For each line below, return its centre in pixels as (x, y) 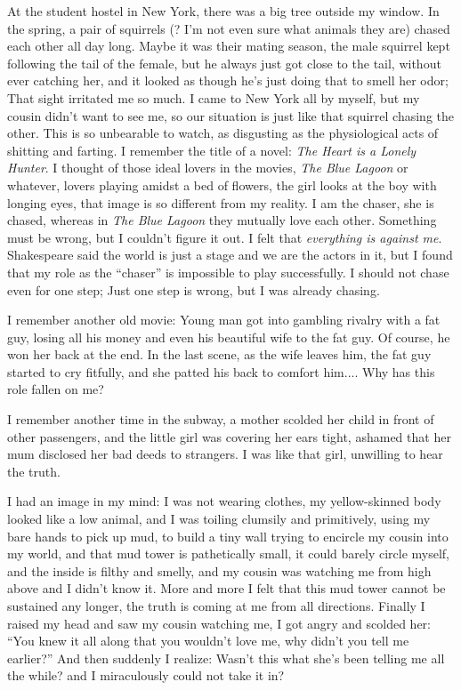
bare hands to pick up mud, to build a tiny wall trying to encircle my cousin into (228, 536)
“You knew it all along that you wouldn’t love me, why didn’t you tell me (208, 641)
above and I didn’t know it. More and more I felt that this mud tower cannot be (226, 588)
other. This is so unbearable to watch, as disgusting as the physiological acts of (223, 133)
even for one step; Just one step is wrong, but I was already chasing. (194, 289)
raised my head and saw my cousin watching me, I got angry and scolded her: (219, 623)
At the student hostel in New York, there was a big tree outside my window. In (223, 11)
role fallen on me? (56, 389)
